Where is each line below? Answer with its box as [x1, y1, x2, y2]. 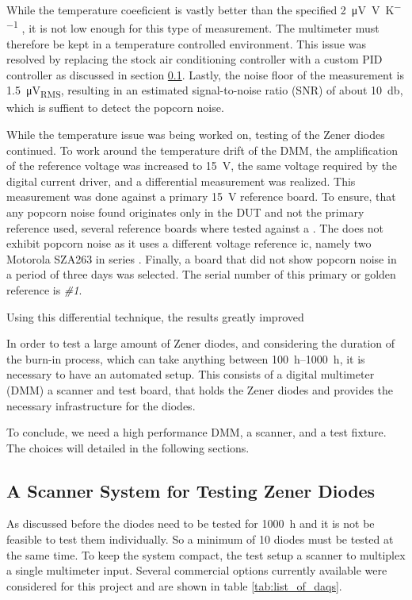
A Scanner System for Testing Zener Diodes [6, 478, 376, 502]
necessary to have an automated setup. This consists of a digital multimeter [6, 366, 375, 383]
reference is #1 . [6, 281, 82, 298]
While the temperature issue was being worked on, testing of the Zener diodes [6, 126, 385, 142]
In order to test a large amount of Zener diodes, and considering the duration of [6, 335, 395, 352]
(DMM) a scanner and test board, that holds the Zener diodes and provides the [6, 381, 394, 398]
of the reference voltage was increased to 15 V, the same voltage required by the [6, 157, 398, 174]
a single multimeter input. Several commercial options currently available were [6, 562, 387, 579]
